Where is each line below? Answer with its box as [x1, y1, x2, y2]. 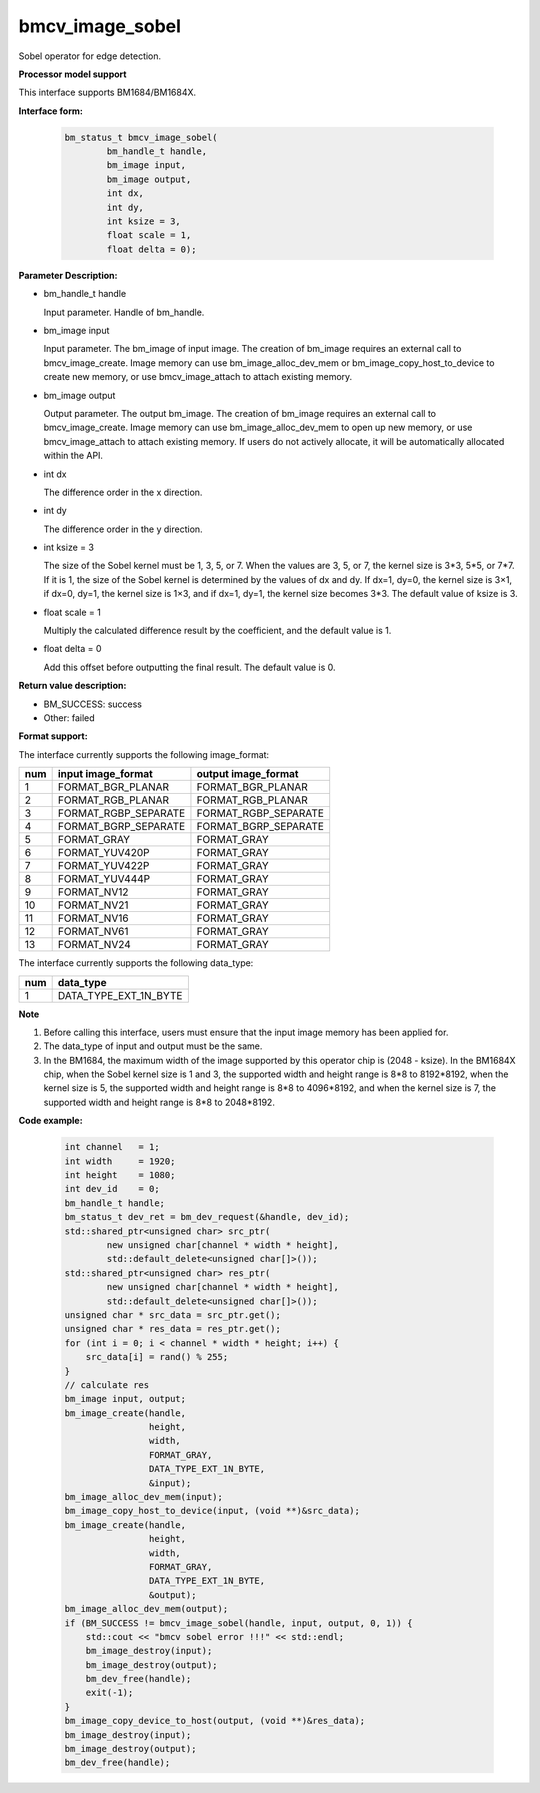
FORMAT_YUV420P [57, 846, 150, 860]
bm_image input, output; [64, 1393, 187, 1405]
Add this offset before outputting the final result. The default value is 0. [43, 661, 336, 673]
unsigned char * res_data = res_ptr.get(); [64, 1323, 282, 1335]
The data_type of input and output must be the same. [43, 1040, 263, 1052]
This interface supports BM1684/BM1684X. [18, 86, 197, 99]
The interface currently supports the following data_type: [18, 957, 254, 969]
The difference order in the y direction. [43, 523, 204, 535]
